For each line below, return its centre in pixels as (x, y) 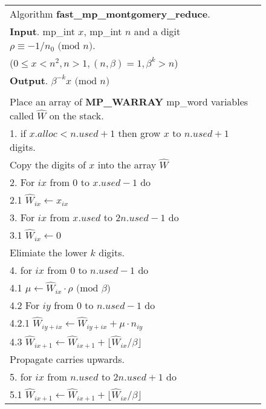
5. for (21, 376)
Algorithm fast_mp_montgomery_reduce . (110, 14)
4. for (21, 270)
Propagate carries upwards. (67, 359)
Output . (29, 80)
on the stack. (76, 115)
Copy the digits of (48, 165)
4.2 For (25, 305)
